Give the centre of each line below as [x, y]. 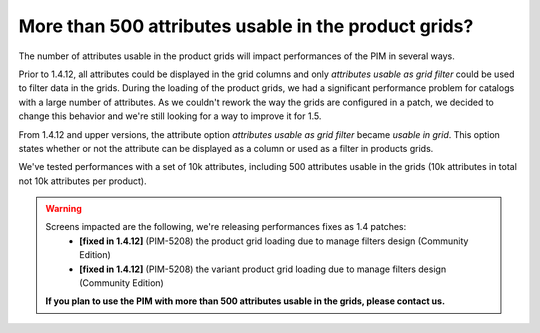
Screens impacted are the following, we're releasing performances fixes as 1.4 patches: [226, 227]
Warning [63, 209]
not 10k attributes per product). [82, 181]
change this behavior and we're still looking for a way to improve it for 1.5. [170, 116]
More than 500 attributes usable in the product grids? [246, 26]
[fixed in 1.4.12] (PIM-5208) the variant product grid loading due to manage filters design [263, 269]
